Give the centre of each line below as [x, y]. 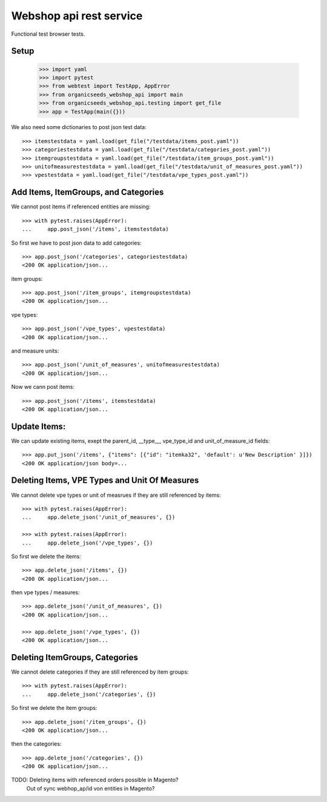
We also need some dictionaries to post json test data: [79, 127]
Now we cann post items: [43, 387]
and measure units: [35, 351]
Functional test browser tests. [48, 34]
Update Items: [38, 426]
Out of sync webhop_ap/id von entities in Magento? [91, 788]
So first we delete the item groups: [54, 708]
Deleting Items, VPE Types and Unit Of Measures [105, 481]
